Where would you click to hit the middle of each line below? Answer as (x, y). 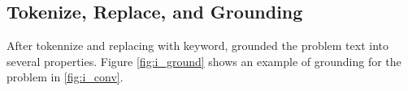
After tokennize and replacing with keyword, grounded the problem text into (198, 45)
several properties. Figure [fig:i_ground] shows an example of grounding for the (204, 61)
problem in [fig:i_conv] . (65, 77)
